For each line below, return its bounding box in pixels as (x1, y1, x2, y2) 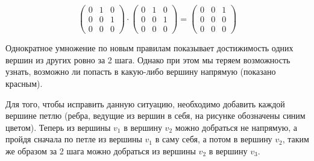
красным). (5, 77, 43, 89)
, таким (282, 133, 309, 145)
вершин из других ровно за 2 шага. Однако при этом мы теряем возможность (5, 53, 290, 66)
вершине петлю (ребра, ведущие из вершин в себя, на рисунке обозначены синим (5, 109, 306, 122)
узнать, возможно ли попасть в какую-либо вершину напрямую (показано (5, 65, 276, 78)
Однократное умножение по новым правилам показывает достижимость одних (5, 42, 294, 54)
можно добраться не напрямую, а (175, 121, 297, 133)
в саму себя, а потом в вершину (155, 133, 272, 145)
